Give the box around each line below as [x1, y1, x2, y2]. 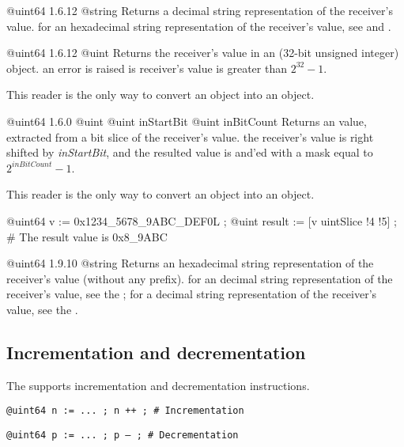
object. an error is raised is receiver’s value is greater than [6, 59, 287, 76]
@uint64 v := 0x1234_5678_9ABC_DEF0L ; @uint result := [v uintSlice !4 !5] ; [6, 212, 397, 229]
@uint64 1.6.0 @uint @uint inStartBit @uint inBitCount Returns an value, [6, 112, 367, 129]
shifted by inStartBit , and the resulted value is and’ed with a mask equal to [6, 144, 373, 161]
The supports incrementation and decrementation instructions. [6, 377, 310, 393]
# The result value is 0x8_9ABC [6, 228, 168, 244]
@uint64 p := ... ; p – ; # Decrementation [6, 429, 239, 441]
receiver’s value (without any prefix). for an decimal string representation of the [6, 270, 393, 286]
